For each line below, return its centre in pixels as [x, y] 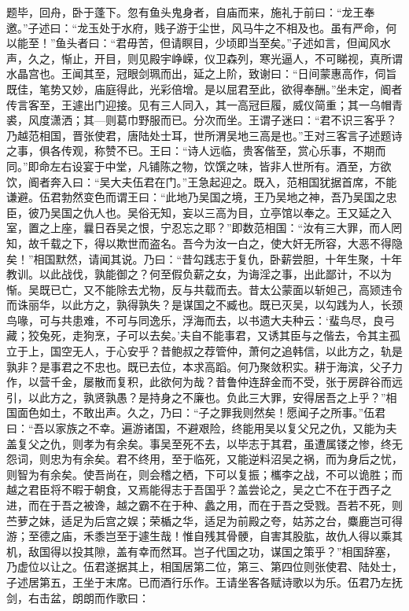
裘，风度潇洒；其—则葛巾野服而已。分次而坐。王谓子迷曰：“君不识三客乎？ [202, 120]
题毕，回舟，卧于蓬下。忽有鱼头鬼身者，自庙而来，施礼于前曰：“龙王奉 [191, 12]
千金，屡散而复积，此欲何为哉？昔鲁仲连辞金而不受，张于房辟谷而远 [226, 382]
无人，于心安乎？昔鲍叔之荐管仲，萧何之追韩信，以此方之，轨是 [237, 351]
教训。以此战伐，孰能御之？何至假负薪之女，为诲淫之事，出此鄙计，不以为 [199, 274]
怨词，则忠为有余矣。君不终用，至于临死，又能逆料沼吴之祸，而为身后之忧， [204, 459]
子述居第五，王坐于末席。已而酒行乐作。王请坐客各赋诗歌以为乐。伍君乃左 [199, 582]
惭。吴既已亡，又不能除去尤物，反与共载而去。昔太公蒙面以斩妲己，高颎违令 [204, 289]
